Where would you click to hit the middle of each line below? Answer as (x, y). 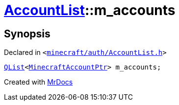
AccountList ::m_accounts (90, 10)
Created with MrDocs (38, 82)
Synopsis (27, 34)
